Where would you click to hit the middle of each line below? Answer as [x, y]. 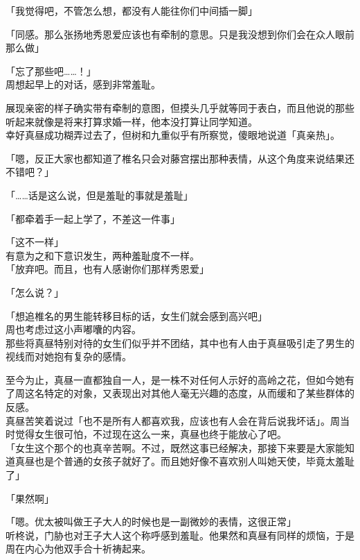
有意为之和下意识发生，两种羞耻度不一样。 [102, 255]
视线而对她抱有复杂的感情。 [69, 356]
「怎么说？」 [35, 292]
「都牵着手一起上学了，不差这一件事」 [93, 218]
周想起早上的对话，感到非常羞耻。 [83, 84]
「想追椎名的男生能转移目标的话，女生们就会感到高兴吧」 [136, 315]
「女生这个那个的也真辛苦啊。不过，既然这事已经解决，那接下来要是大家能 [175, 447]
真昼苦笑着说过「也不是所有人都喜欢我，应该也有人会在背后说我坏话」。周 [173, 420]
